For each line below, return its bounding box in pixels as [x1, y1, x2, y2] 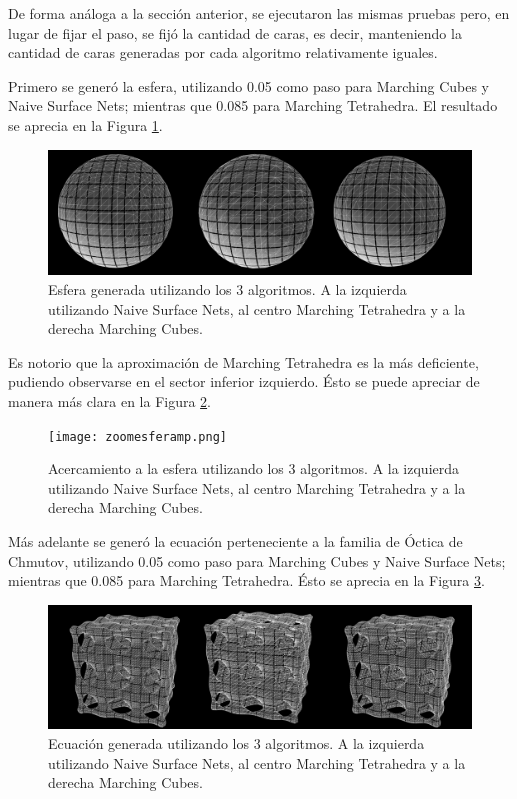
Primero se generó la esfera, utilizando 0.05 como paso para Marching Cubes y [8, 75, 489, 96]
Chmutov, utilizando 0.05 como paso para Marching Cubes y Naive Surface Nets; [8, 550, 506, 571]
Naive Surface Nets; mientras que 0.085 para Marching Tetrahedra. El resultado [8, 95, 498, 116]
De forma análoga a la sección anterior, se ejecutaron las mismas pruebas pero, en [8, 3, 510, 23]
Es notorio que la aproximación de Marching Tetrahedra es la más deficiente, [8, 351, 479, 372]
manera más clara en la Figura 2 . [8, 391, 211, 411]
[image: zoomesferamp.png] [48, 429, 227, 444]
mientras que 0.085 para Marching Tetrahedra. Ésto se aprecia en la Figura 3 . [8, 570, 485, 591]
